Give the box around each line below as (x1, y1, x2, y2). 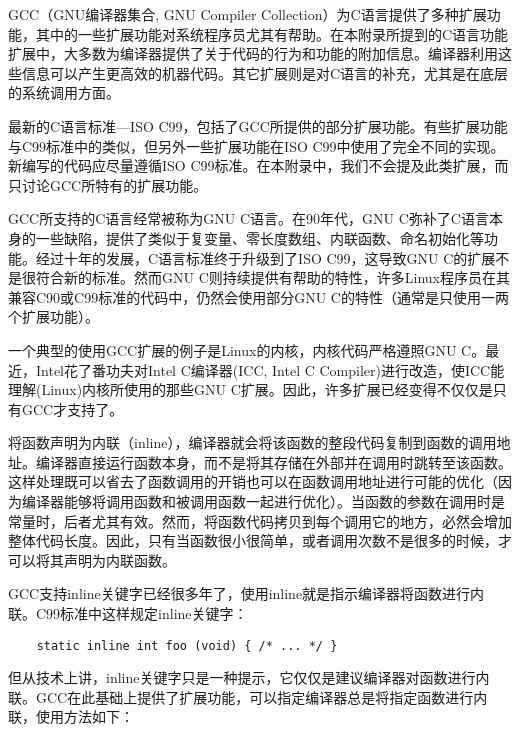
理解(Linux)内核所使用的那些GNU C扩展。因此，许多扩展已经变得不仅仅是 (8, 379, 493, 400)
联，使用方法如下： (8, 706, 134, 727)
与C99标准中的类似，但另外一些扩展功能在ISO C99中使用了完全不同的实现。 (8, 135, 505, 156)
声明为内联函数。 (63, 549, 176, 570)
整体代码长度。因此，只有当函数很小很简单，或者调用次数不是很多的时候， (8, 530, 498, 551)
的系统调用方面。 (8, 82, 120, 103)
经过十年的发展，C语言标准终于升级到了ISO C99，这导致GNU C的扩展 (35, 247, 496, 268)
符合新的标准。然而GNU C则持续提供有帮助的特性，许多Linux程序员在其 (35, 267, 510, 288)
